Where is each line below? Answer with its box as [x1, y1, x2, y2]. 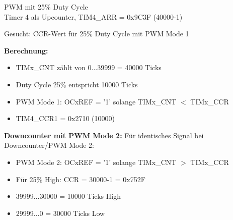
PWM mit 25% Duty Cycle [4, 2, 88, 12]
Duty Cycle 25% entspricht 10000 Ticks [16, 79, 138, 89]
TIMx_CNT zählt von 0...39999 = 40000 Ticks [16, 62, 162, 73]
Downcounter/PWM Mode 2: [4, 140, 94, 150]
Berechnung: [4, 45, 48, 56]
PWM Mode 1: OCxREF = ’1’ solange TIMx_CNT [16, 96, 177, 106]
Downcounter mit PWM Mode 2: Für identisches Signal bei [4, 130, 204, 140]
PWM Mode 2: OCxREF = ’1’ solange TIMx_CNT [16, 156, 177, 167]
